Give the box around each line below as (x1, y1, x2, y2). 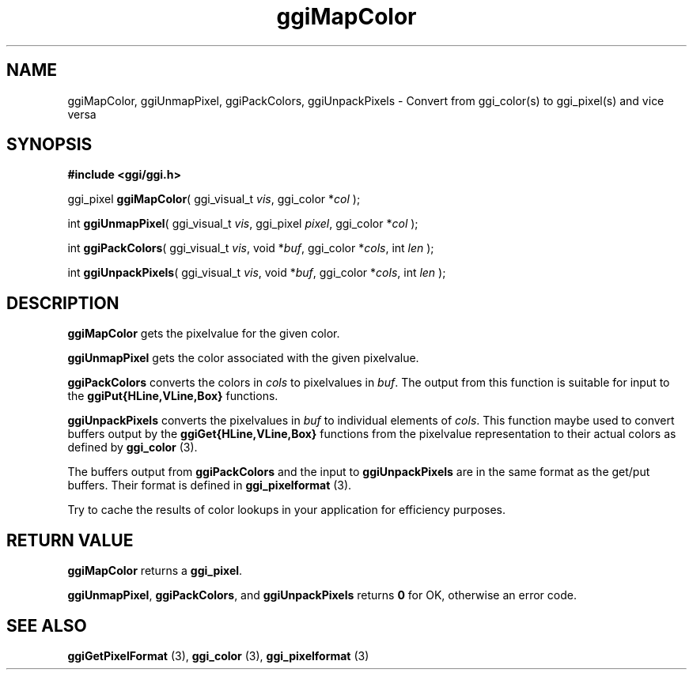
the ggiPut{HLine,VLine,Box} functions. (67, 389, 278, 403)
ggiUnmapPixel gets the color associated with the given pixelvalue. (67, 351, 419, 365)
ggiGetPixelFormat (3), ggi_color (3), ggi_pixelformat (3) (67, 648, 369, 663)
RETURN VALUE (6, 530, 134, 550)
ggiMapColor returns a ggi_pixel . (67, 564, 243, 578)
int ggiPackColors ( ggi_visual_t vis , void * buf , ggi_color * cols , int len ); (67, 241, 434, 255)
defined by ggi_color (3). (67, 440, 198, 455)
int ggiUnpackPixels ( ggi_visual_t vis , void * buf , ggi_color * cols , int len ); (67, 266, 446, 280)
